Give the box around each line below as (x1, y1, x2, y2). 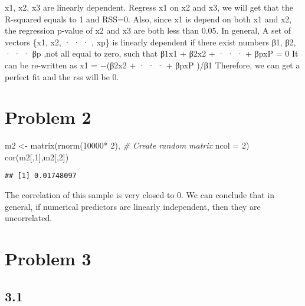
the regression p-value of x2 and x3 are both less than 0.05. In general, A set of (5, 24, 291, 37)
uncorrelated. (5, 212, 53, 224)
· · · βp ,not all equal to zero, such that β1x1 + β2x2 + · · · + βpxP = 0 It (5, 47, 299, 60)
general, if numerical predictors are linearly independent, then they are (5, 200, 261, 212)
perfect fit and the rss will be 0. (5, 70, 119, 83)
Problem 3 (5, 246, 91, 271)
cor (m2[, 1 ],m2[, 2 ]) (5, 150, 69, 163)
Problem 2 (5, 105, 91, 129)
